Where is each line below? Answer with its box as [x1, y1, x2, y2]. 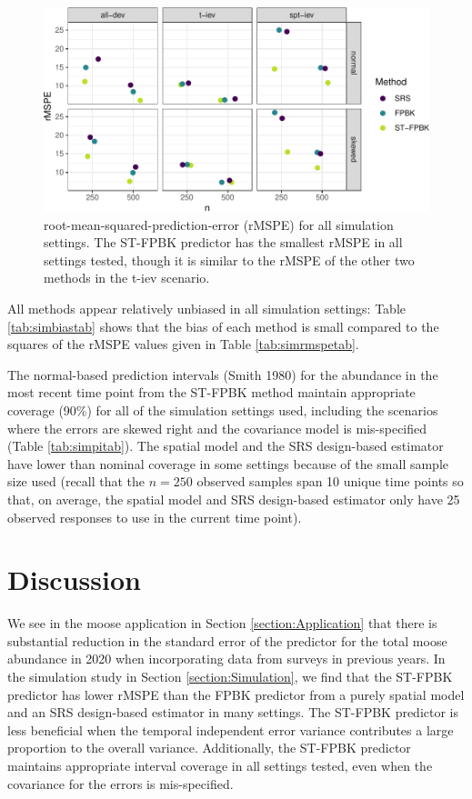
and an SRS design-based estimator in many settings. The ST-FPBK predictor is [7, 703, 459, 722]
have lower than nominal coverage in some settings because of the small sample [7, 454, 449, 473]
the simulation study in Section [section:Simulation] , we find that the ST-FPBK [7, 667, 453, 686]
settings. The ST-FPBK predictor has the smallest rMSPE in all [44, 233, 403, 252]
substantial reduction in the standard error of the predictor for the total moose [7, 631, 447, 650]
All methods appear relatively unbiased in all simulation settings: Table [7, 299, 406, 318]
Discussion [7, 561, 141, 598]
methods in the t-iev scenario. [44, 268, 210, 287]
